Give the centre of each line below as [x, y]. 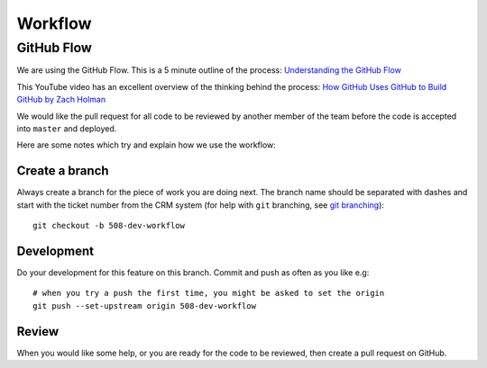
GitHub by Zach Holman [61, 100]
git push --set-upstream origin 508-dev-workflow [145, 305]
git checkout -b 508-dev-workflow [109, 226]
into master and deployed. [67, 128]
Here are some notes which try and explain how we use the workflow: [147, 145]
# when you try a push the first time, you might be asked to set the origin [209, 293]
